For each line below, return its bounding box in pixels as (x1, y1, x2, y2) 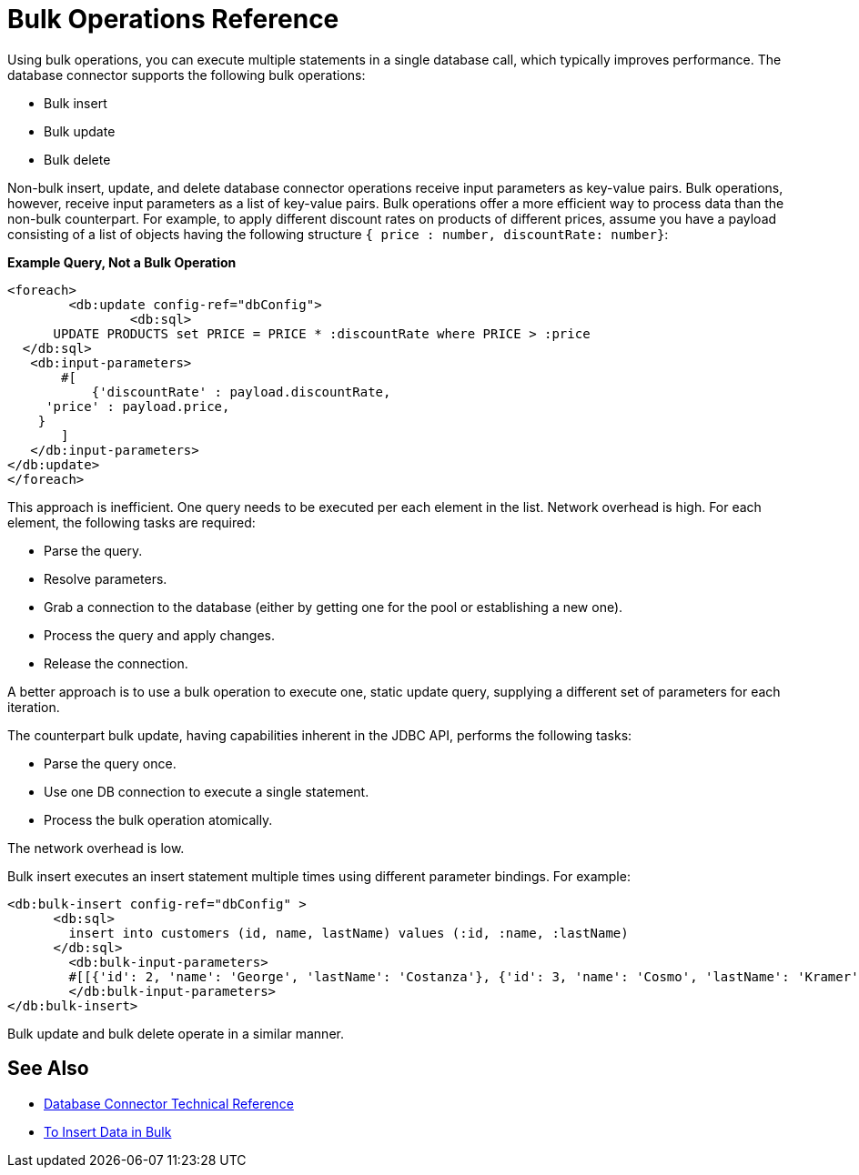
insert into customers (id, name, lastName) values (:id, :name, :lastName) (68, 925, 629, 940)
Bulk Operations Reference (7, 4, 339, 35)
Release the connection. (44, 655, 188, 671)
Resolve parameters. (44, 570, 167, 587)
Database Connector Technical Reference (44, 1095, 294, 1111)
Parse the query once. (44, 755, 177, 771)
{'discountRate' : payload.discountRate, (91, 384, 391, 399)
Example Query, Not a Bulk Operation (7, 254, 237, 270)
